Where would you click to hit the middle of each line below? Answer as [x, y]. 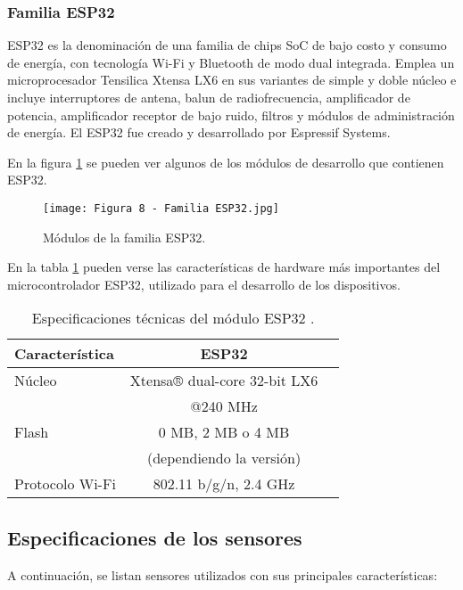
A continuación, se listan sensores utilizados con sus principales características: [223, 574]
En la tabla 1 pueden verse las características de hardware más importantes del [224, 267]
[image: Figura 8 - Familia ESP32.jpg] [161, 208]
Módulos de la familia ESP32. [124, 237]
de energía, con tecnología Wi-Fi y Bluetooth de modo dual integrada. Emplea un [231, 62]
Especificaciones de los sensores [155, 537]
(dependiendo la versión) [224, 458]
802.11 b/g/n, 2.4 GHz [224, 484]
